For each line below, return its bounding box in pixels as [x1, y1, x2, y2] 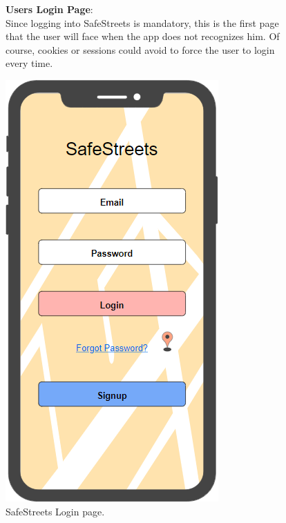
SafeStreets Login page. [6, 504, 105, 518]
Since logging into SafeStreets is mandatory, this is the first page [6, 15, 279, 30]
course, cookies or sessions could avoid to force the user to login [6, 42, 275, 57]
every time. [6, 56, 53, 70]
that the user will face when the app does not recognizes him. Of [6, 29, 280, 43]
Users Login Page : [6, 2, 93, 16]
